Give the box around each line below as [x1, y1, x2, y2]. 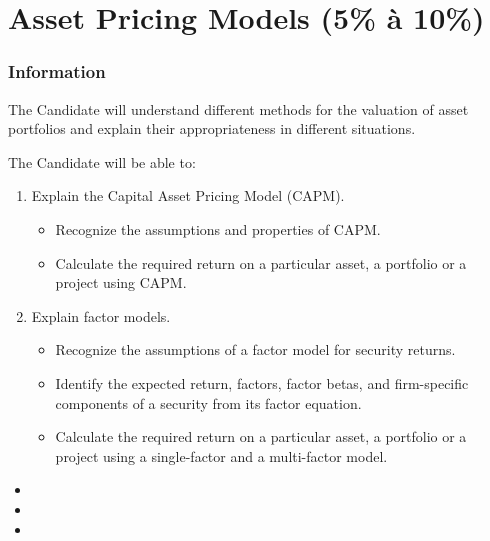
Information [8, 59, 106, 84]
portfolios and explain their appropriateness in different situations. [8, 118, 416, 139]
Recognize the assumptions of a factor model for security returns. [55, 339, 456, 360]
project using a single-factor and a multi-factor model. [55, 445, 388, 466]
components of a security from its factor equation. [55, 392, 362, 413]
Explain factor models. [31, 305, 171, 326]
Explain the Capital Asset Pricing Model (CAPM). [31, 185, 345, 206]
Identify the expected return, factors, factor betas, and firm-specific [55, 372, 469, 393]
